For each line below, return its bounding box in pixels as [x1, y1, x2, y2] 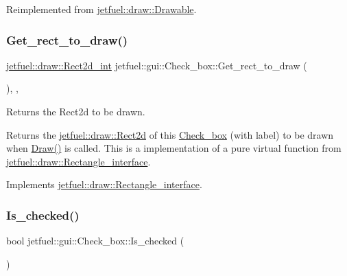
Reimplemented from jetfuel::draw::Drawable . [6, 2, 197, 16]
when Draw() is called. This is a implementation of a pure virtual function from [6, 141, 342, 155]
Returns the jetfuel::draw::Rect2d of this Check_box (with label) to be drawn [6, 127, 334, 141]
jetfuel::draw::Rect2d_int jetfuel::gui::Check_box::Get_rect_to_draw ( [6, 58, 307, 72]
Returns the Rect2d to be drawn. [6, 104, 145, 118]
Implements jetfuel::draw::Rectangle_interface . [6, 177, 202, 192]
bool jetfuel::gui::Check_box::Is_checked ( [6, 233, 184, 248]
